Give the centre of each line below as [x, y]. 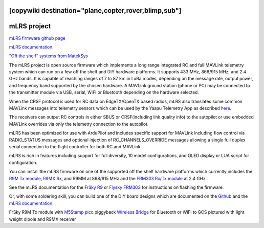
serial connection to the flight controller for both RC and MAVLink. [75, 147]
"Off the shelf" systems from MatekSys [48, 56]
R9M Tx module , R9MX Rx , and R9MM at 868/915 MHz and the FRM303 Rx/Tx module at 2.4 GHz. [108, 178]
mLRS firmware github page [37, 38]
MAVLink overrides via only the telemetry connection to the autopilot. [79, 124]
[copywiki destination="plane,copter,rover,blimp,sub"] [95, 11]
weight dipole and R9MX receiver [43, 219]
